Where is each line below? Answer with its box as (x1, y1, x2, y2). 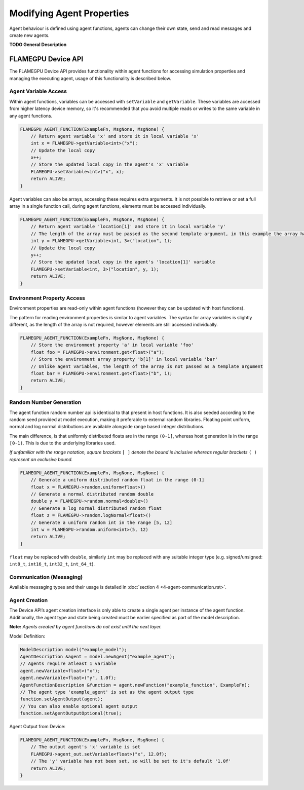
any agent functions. (9, 112, 53, 119)
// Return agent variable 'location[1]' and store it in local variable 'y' (30, 223, 226, 230)
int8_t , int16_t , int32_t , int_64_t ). (9, 561, 95, 567)
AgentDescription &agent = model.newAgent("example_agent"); (20, 654, 175, 659)
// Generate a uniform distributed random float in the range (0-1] (30, 477, 205, 483)
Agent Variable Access (9, 88, 67, 95)
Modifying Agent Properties (9, 8, 129, 19)
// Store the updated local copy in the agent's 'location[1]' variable (30, 259, 215, 265)
